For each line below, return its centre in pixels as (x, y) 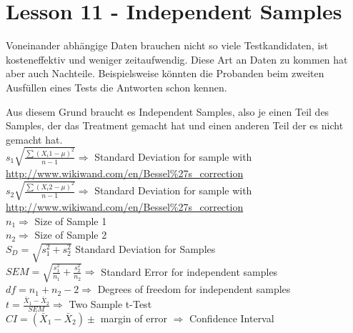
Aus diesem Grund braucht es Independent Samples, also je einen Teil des (168, 111)
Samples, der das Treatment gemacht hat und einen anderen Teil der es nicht (175, 125)
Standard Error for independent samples (189, 271)
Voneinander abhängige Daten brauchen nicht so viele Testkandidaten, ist (167, 45)
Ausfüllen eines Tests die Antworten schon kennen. (116, 87)
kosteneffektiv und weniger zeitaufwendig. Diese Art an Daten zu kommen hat (177, 59)
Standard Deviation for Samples (145, 248)
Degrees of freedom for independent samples (194, 289)
